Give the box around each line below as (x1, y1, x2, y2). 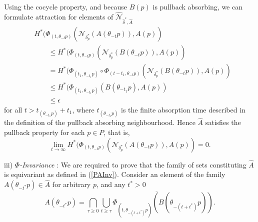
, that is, (103, 126, 130, 137)
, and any (96, 179, 125, 189)
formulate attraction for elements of (4, 11, 113, 21)
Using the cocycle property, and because (4, 1, 127, 11)
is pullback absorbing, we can (152, 1, 242, 11)
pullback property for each (4, 126, 85, 137)
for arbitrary (52, 179, 91, 189)
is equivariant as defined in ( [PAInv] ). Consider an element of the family (4, 169, 225, 179)
